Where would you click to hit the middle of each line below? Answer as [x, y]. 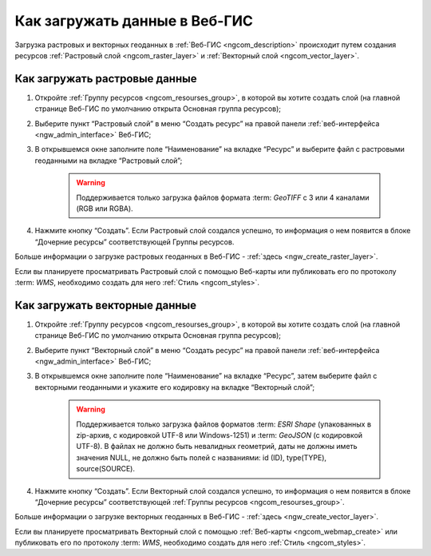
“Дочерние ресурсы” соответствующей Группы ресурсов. [134, 242]
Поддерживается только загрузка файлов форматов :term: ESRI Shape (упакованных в [223, 424]
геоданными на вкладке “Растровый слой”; [109, 161]
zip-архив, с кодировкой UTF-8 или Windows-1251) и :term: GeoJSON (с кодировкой [219, 435]
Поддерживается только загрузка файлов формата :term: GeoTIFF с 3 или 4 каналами [223, 197]
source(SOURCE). [106, 469]
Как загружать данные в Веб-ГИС [134, 21]
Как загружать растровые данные [106, 79]
